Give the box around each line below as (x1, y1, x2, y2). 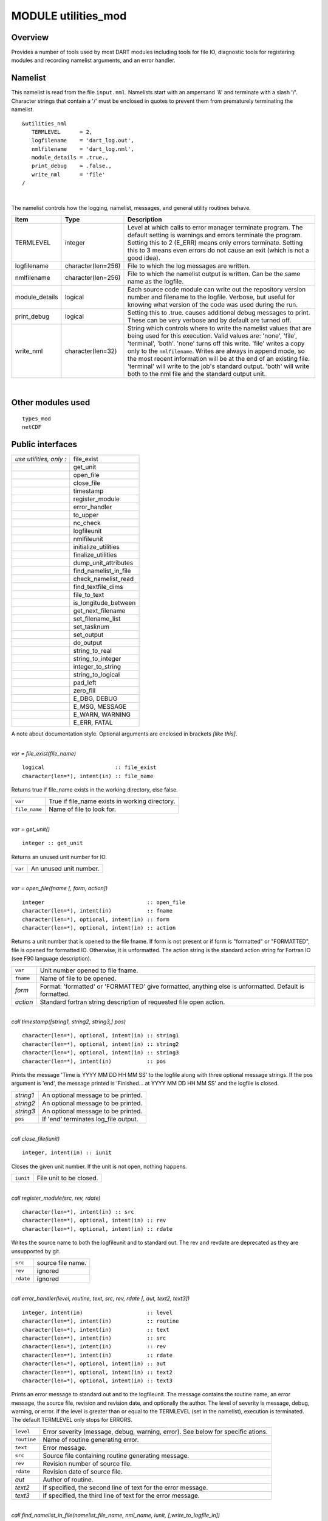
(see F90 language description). (11, 955, 92, 962)
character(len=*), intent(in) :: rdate (22, 1351, 173, 1359)
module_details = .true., (31, 154, 109, 161)
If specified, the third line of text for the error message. (43, 1491, 200, 1500)
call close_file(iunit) (11, 1135, 60, 1143)
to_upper (73, 511, 99, 520)
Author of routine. (43, 1475, 94, 1484)
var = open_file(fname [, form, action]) (11, 885, 108, 892)
